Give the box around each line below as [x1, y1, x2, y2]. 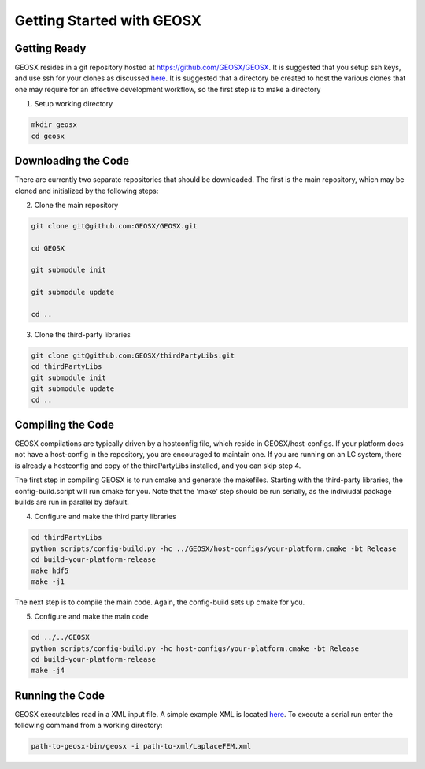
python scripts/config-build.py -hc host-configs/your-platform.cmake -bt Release [31, 644, 360, 653]
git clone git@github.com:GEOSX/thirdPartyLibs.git [31, 351, 235, 360]
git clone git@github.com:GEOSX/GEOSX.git [31, 221, 198, 230]
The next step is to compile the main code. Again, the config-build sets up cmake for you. [14, 597, 305, 607]
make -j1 [31, 577, 65, 586]
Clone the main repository [34, 200, 119, 210]
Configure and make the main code [34, 611, 149, 622]
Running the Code [14, 689, 105, 702]
